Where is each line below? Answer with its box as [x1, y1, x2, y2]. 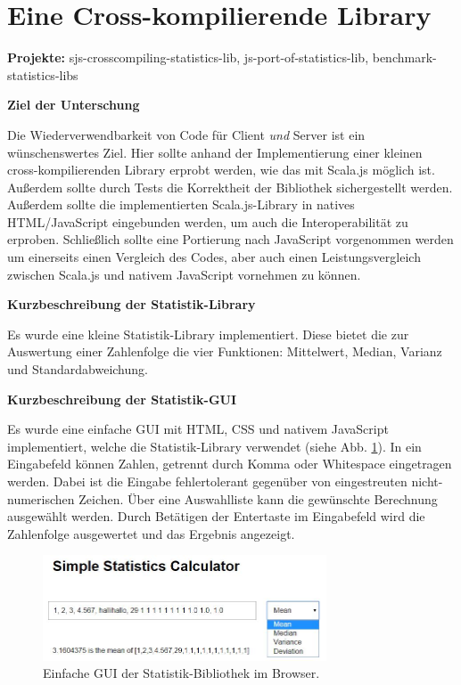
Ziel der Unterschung [7, 95, 140, 114]
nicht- [411, 472, 443, 490]
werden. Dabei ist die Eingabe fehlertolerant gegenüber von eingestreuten [7, 472, 407, 490]
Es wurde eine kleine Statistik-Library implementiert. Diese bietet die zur [7, 324, 409, 343]
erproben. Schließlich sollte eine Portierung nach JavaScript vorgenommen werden [7, 230, 454, 249]
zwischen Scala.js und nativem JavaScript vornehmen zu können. [7, 265, 361, 283]
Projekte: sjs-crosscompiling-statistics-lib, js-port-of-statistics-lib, [7, 48, 369, 67]
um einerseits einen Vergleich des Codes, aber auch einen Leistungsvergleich [7, 248, 421, 266]
